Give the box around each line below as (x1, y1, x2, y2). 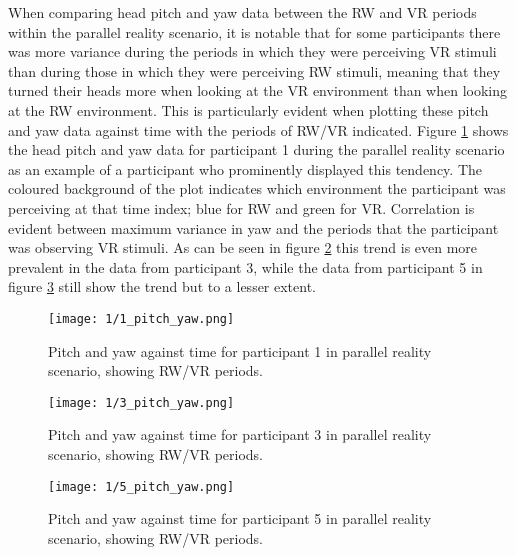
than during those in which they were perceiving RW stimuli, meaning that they (8, 60, 501, 81)
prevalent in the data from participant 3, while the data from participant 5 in (8, 256, 483, 277)
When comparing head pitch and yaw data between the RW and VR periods (8, 2, 477, 22)
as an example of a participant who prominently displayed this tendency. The (8, 158, 482, 179)
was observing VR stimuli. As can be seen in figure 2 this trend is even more (8, 237, 478, 258)
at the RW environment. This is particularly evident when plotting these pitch (8, 99, 489, 120)
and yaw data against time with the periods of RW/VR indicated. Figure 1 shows (8, 119, 509, 140)
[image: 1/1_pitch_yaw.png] (48, 311, 235, 326)
